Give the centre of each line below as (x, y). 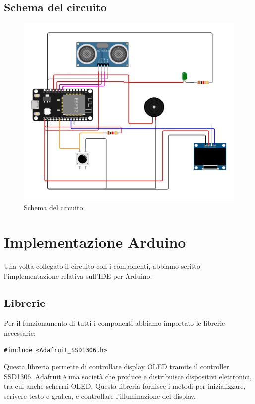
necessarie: (20, 333)
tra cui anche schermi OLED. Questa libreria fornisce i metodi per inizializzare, (125, 386)
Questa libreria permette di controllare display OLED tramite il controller (117, 366)
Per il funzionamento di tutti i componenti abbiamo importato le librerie (115, 323)
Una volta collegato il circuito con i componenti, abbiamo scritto (102, 266)
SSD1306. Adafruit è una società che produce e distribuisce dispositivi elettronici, (128, 376)
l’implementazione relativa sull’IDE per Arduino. (78, 275)
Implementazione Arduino (95, 242)
